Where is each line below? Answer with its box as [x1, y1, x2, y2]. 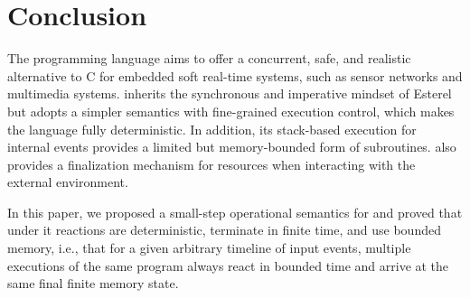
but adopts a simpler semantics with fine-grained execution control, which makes [7, 101, 455, 120]
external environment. [7, 172, 128, 191]
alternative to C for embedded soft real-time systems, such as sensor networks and [7, 66, 463, 85]
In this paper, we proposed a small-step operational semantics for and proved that [7, 202, 463, 221]
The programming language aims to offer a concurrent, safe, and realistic [7, 49, 411, 68]
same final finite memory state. [7, 274, 179, 293]
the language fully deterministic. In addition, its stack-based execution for [7, 119, 417, 138]
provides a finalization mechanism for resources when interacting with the [7, 154, 416, 173]
